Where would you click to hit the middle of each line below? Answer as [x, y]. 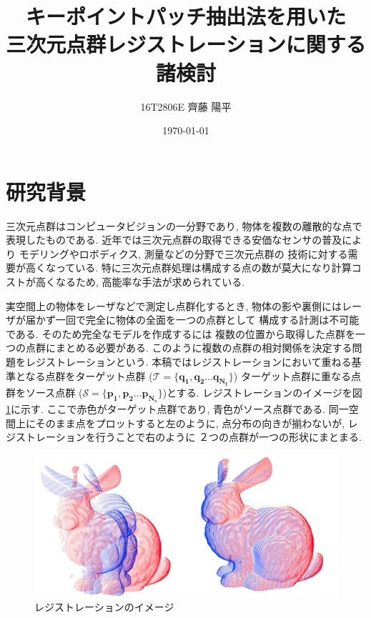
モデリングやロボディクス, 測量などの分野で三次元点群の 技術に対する [183, 253]
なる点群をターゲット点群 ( [89, 375]
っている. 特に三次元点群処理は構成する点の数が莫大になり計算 [203, 268]
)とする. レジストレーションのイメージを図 [262, 392]
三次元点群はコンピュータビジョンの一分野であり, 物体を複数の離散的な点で [184, 225]
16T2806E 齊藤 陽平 [186, 106]
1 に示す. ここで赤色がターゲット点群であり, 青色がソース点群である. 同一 [177, 409]
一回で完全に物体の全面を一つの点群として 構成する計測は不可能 [207, 320]
